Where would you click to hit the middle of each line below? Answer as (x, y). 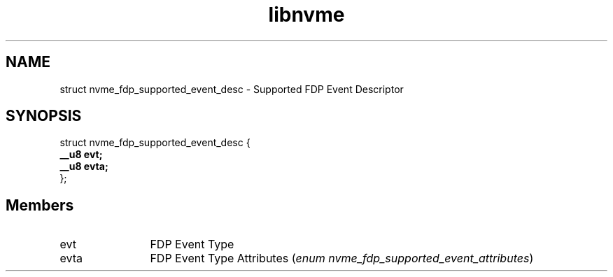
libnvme (306, 15)
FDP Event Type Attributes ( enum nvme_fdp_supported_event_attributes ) (342, 258)
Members (40, 205)
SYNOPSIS (44, 116)
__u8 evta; (84, 166)
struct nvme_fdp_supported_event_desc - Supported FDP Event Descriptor (232, 89)
